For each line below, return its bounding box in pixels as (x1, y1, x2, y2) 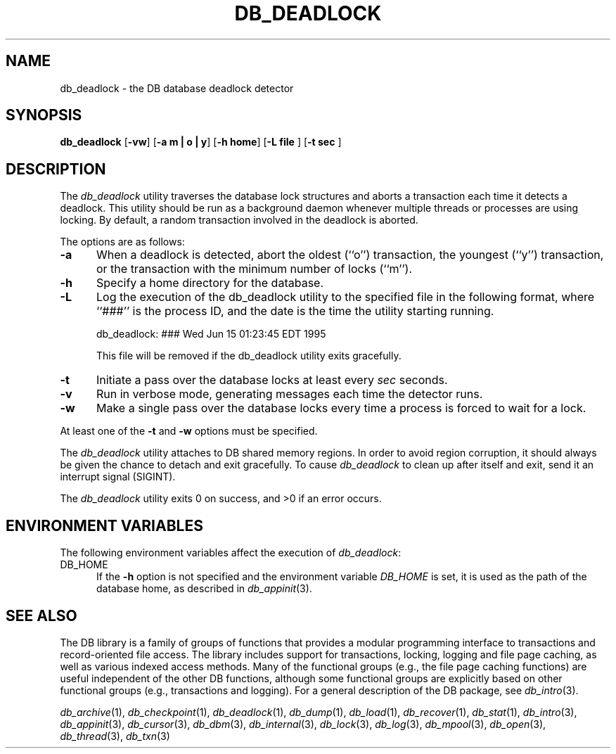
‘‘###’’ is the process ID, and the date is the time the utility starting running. (96, 304, 494, 319)
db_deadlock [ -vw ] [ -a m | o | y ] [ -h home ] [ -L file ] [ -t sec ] (60, 136, 342, 148)
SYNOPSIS (6, 106, 82, 124)
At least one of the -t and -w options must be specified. (60, 425, 318, 437)
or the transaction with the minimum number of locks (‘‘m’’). (96, 262, 413, 276)
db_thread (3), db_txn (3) (60, 729, 170, 742)
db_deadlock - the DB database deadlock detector (60, 82, 294, 94)
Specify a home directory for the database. (96, 276, 324, 290)
